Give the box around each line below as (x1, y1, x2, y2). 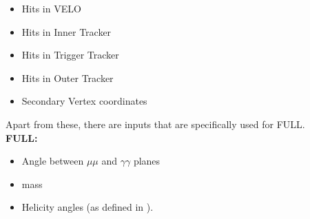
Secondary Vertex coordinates (21, 94, 147, 108)
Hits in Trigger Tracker (21, 48, 119, 62)
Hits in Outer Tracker (21, 70, 114, 85)
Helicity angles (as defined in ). (21, 200, 154, 214)
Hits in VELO (21, 1, 81, 15)
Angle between (21, 154, 84, 168)
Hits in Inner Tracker (21, 24, 112, 39)
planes (133, 154, 161, 168)
